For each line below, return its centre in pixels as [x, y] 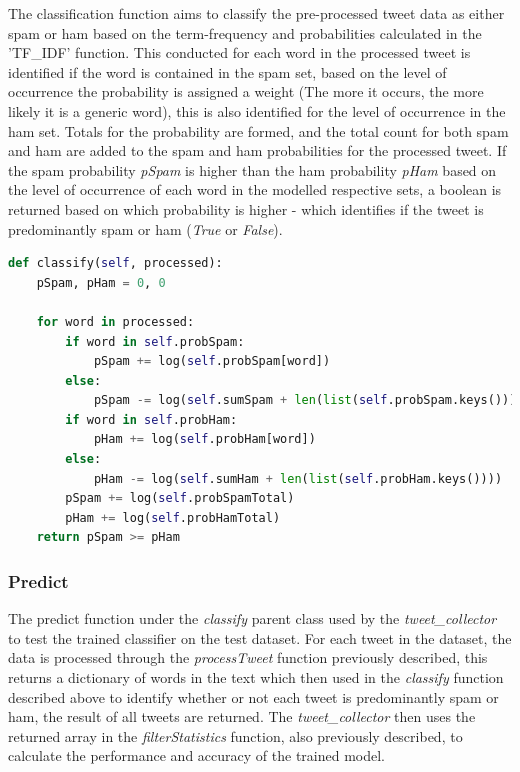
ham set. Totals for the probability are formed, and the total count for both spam [258, 130]
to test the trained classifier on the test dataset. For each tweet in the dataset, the [260, 637]
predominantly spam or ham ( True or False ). [145, 228]
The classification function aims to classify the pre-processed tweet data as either [256, 13]
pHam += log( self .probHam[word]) [204, 439]
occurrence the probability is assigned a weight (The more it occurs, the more [246, 91]
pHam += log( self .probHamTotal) [173, 517]
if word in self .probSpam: [155, 341]
